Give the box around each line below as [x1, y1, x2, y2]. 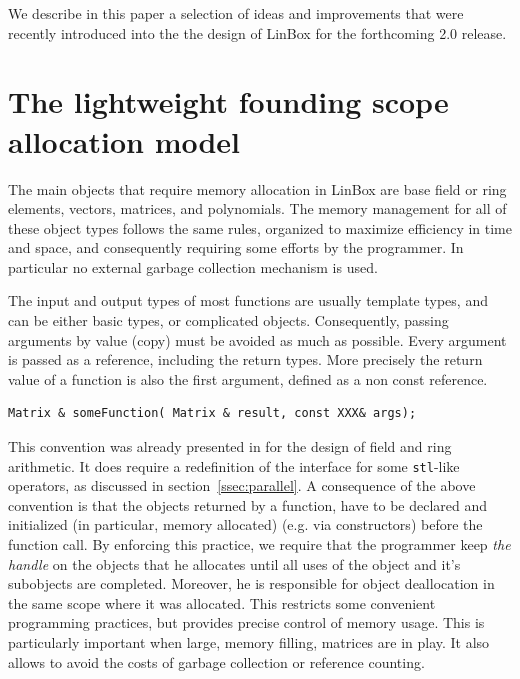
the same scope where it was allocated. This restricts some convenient [8, 592, 436, 613]
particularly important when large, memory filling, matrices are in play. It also [8, 632, 490, 653]
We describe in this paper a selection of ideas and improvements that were [8, 3, 464, 23]
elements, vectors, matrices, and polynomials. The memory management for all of [8, 198, 507, 219]
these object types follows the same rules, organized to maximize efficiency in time [8, 217, 512, 238]
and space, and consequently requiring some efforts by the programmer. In [8, 237, 464, 258]
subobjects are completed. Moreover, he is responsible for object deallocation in [8, 573, 495, 594]
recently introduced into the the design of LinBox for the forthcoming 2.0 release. [8, 22, 507, 43]
